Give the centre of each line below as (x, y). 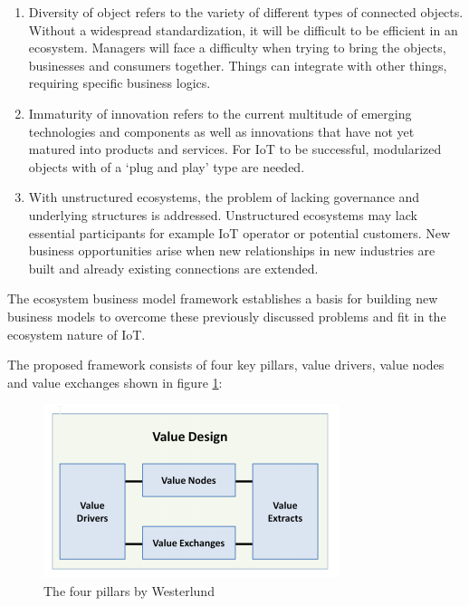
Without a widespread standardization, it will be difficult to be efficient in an (243, 29)
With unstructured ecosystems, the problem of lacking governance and (224, 197)
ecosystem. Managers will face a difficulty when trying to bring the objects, (237, 48)
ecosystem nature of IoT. (77, 334)
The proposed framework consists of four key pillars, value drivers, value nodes (226, 365)
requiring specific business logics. (120, 83)
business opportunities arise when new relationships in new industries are (232, 250)
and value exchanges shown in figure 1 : (115, 382)
